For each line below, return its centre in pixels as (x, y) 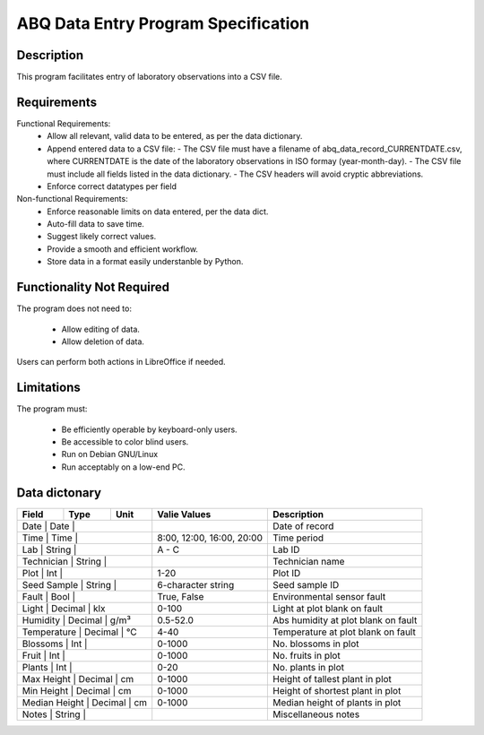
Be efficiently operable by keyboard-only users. (149, 429)
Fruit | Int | (44, 655)
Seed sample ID (306, 584)
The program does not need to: (74, 308)
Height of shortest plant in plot (337, 690)
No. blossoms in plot (315, 644)
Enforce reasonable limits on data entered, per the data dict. (158, 212)
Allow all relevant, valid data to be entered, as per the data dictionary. (175, 136)
